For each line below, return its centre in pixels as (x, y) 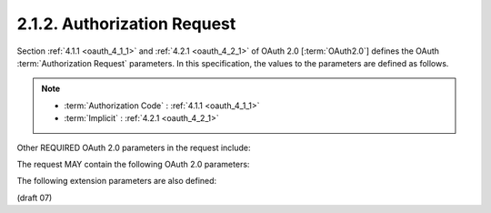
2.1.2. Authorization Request (126, 24)
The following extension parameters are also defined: (117, 181)
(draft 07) (35, 198)
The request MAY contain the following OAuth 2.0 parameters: (133, 164)
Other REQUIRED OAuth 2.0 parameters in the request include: (134, 147)
